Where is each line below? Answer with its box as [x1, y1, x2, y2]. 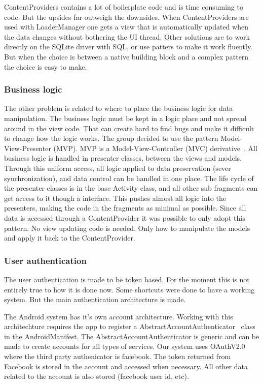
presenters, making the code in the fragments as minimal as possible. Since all [4, 202, 246, 213]
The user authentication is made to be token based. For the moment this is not [4, 274, 250, 284]
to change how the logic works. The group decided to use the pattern [4, 133, 218, 143]
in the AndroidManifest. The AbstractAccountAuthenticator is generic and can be [4, 331, 259, 341]
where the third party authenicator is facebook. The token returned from [4, 351, 231, 362]
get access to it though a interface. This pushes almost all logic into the [4, 192, 226, 203]
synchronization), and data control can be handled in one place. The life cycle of [4, 172, 254, 183]
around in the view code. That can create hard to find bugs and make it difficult [4, 123, 254, 133]
